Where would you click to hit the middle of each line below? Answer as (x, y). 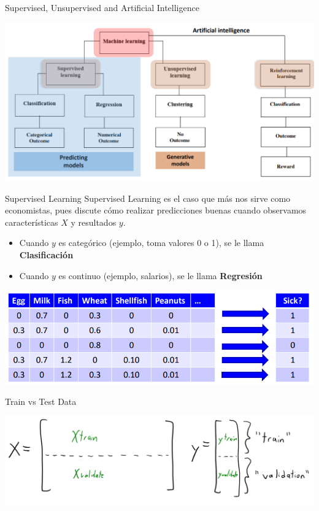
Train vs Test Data (41, 401)
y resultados (94, 222)
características (32, 222)
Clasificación (46, 254)
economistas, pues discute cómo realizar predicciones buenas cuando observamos (156, 210)
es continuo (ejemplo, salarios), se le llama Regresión (160, 275)
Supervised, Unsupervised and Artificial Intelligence (102, 7)
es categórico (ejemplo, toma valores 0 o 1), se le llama (161, 243)
